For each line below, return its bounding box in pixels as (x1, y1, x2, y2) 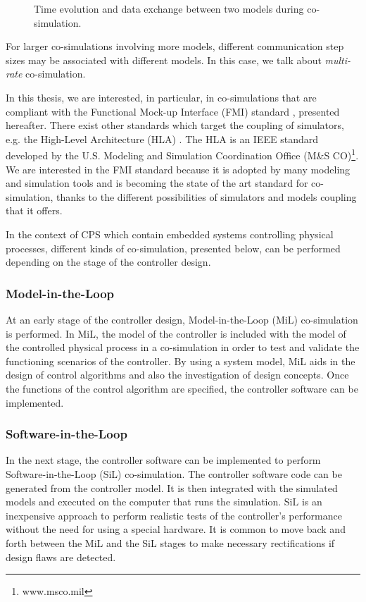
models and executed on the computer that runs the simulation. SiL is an (6, 494, 322, 509)
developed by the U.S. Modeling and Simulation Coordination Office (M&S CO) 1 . (6, 146, 359, 162)
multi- (324, 52, 351, 67)
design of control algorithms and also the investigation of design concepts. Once (6, 367, 349, 382)
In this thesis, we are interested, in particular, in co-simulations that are (6, 90, 317, 104)
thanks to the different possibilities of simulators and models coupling (56, 189, 357, 204)
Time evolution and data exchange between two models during (34, 1, 304, 16)
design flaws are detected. (6, 549, 116, 564)
